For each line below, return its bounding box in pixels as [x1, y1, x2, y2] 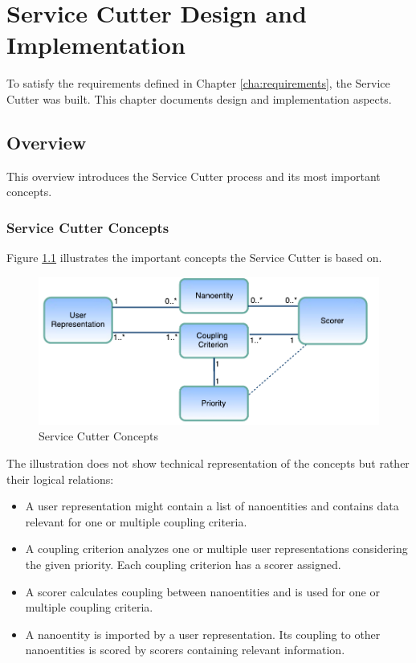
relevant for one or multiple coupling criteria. [25, 513, 247, 530]
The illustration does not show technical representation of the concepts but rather [6, 454, 410, 471]
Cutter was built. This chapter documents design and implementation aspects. [6, 90, 392, 107]
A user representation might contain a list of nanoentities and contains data [25, 497, 399, 514]
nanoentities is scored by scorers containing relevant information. [25, 641, 345, 658]
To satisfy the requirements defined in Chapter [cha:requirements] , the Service [6, 75, 390, 92]
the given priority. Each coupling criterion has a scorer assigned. [25, 555, 341, 572]
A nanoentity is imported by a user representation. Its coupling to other [25, 625, 381, 642]
